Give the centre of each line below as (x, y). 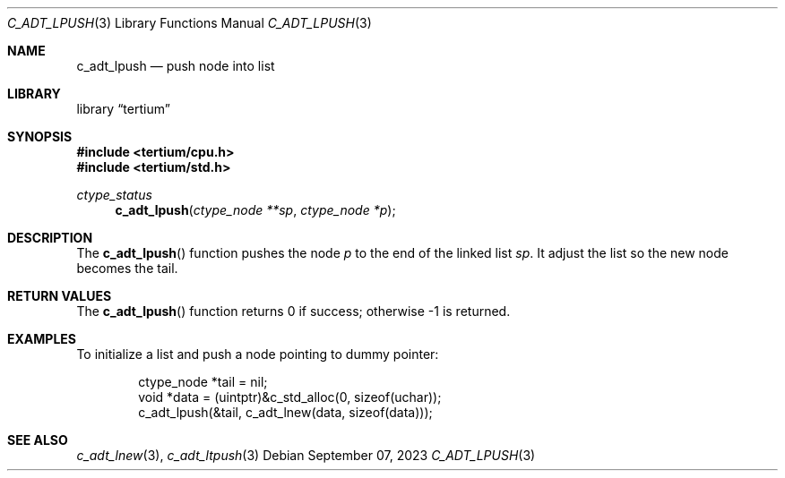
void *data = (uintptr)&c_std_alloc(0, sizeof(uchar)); (290, 397)
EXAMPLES (42, 339)
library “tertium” (123, 109)
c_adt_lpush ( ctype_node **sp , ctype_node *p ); (255, 210)
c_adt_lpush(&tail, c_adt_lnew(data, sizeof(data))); (285, 412)
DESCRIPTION (50, 238)
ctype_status (114, 195)
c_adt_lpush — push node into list (176, 66)
